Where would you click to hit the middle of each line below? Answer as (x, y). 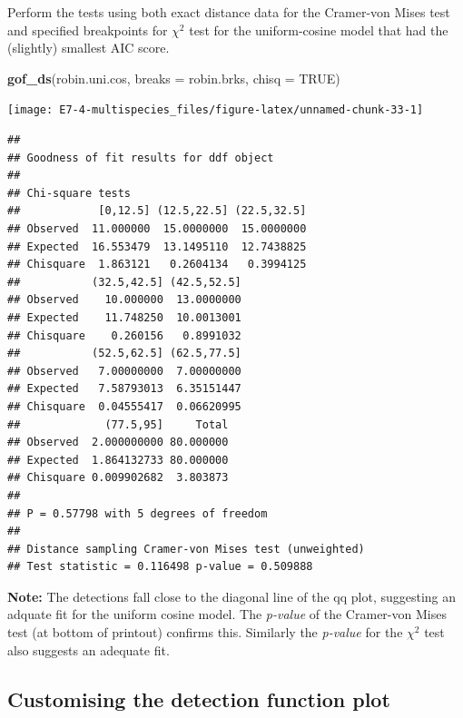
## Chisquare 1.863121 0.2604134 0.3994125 (157, 265)
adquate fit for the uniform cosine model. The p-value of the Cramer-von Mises (227, 614)
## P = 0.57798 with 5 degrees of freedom (138, 513)
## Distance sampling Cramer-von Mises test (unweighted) (186, 549)
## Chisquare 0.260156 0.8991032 (124, 335)
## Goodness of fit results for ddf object (141, 157)
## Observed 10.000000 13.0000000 (124, 300)
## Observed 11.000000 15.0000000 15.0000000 (157, 229)
